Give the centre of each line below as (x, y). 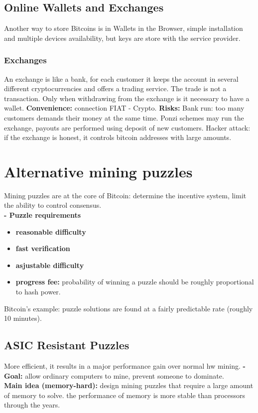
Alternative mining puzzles (98, 171)
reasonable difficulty (51, 231)
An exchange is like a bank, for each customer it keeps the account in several (121, 78)
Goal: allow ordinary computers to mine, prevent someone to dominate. (114, 375)
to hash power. (38, 292)
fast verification (43, 248)
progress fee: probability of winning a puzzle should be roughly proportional (135, 282)
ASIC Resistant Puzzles (67, 345)
